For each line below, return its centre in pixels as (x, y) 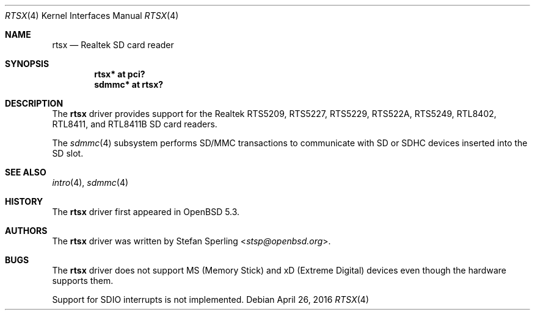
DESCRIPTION (34, 103)
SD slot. (68, 153)
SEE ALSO (26, 172)
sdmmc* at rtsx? (129, 84)
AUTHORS (26, 231)
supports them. (83, 281)
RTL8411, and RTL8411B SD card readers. (135, 124)
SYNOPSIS (27, 64)
